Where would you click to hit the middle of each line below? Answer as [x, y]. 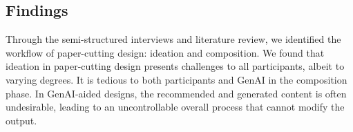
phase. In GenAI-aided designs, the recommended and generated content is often [176, 93]
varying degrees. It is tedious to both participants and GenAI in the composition [176, 79]
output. [21, 120]
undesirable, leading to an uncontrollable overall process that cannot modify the [175, 107]
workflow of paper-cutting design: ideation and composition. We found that [165, 52]
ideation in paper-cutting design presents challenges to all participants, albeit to [175, 66]
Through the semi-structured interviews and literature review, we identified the [173, 39]
